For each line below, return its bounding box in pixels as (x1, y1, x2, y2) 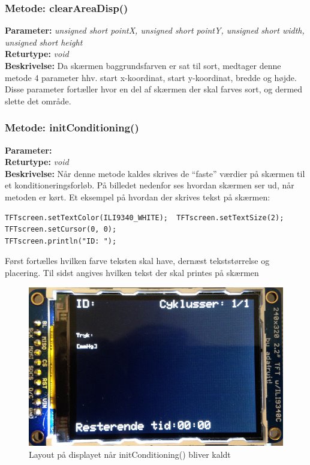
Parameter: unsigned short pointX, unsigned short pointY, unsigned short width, (5, 24, 305, 37)
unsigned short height (5, 35, 83, 48)
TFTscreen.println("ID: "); (5, 236, 117, 245)
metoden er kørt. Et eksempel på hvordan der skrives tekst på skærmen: (5, 190, 270, 203)
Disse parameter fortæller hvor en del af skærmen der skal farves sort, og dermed (5, 83, 303, 95)
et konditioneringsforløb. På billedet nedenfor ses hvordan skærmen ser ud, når (5, 179, 294, 191)
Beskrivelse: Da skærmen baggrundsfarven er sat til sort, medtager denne (5, 59, 281, 71)
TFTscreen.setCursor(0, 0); (5, 225, 117, 234)
